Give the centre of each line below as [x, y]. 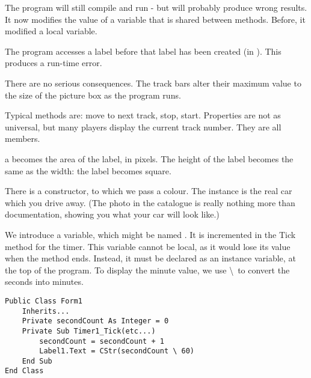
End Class [24, 371]
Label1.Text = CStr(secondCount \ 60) [117, 351]
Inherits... [46, 311]
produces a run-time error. [54, 63]
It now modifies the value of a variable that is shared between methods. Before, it [155, 19]
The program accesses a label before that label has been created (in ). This [143, 51]
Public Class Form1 [44, 301]
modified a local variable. [51, 31]
